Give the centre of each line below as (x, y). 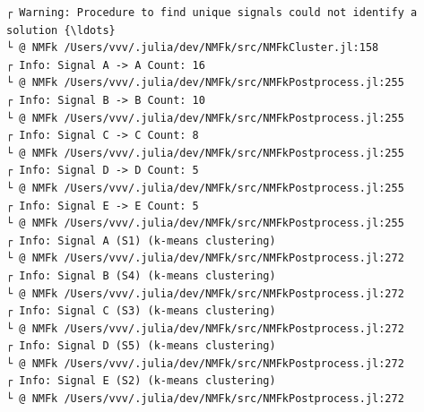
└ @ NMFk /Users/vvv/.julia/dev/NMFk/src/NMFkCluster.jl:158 (193, 48)
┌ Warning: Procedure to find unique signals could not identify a (212, 13)
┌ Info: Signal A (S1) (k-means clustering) (141, 240)
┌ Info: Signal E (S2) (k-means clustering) (141, 381)
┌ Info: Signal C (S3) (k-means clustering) (141, 311)
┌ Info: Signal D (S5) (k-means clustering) (141, 346)
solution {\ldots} (61, 30)
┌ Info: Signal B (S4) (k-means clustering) (141, 275)
